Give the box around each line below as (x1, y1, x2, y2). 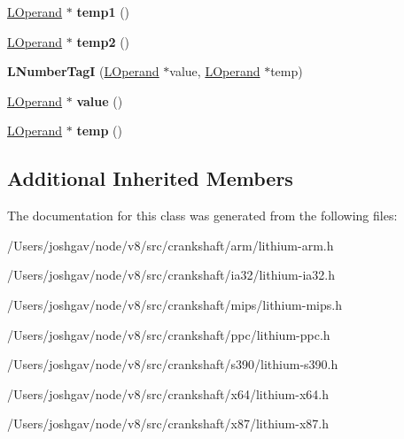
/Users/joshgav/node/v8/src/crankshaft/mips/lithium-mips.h (7, 295, 342, 313)
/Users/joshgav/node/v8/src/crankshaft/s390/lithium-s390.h (7, 355, 338, 374)
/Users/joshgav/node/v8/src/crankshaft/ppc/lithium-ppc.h (7, 325, 330, 343)
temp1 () (76, 3, 130, 20)
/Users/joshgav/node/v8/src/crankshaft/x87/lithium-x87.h (7, 414, 329, 433)
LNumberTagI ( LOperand (7, 62, 159, 81)
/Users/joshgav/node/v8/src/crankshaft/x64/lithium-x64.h (7, 384, 329, 403)
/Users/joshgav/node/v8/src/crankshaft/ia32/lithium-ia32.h (7, 266, 335, 284)
